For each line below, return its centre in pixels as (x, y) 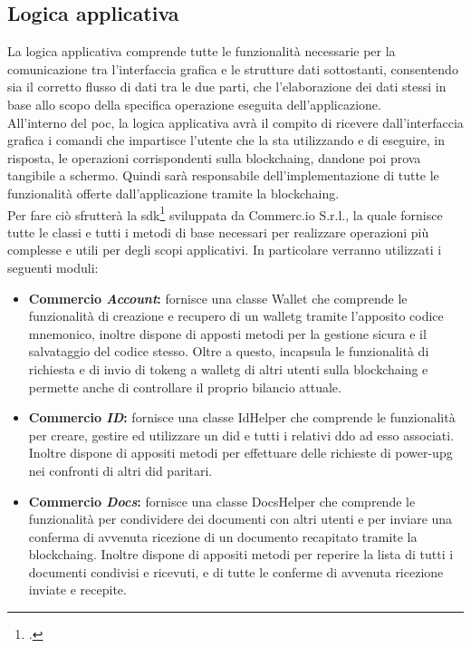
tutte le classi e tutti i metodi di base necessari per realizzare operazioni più (218, 232)
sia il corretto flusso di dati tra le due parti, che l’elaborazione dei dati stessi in (227, 87)
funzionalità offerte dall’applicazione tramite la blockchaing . (173, 193)
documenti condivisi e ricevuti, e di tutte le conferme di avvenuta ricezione (236, 571)
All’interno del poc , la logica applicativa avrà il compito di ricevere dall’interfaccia (235, 122)
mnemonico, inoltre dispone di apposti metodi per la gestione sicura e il (227, 333)
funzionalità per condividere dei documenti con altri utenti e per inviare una (240, 519)
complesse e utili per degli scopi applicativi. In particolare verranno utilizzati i (225, 250)
